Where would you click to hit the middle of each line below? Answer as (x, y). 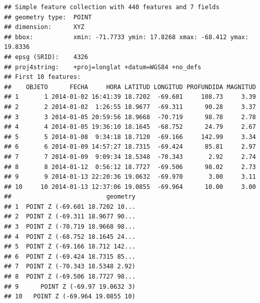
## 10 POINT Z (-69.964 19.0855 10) (70, 297)
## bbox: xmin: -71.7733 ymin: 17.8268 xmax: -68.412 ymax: (126, 37)
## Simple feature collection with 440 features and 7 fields (112, 7)
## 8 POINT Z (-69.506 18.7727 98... (70, 277)
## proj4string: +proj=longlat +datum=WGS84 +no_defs (103, 67)
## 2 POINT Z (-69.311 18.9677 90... (70, 217)
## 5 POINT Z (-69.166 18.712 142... (70, 247)
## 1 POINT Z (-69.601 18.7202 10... (70, 206)
